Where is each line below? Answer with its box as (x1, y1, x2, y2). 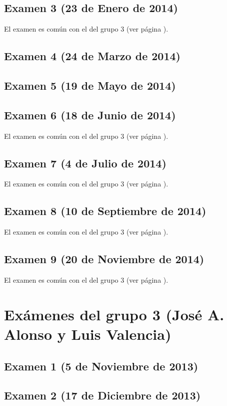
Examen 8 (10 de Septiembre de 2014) (4, 203, 206, 219)
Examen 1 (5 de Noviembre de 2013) (4, 358, 198, 373)
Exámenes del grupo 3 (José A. (4, 304, 224, 324)
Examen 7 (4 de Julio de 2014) (4, 155, 166, 170)
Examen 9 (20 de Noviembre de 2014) (4, 251, 204, 267)
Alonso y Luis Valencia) (4, 323, 171, 344)
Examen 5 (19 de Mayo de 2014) (4, 77, 176, 93)
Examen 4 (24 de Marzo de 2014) (4, 48, 180, 64)
